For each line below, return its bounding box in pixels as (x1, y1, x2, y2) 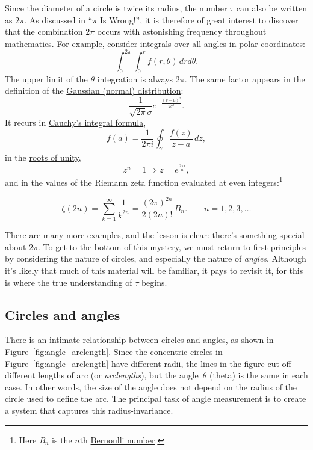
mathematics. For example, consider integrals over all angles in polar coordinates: (5, 37, 305, 49)
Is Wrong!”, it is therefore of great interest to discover (99, 13, 299, 26)
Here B (19, 433, 45, 446)
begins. (141, 276, 167, 288)
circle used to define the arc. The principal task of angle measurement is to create (5, 392, 306, 405)
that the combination (5, 25, 83, 38)
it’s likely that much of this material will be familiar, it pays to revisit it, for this (5, 264, 303, 277)
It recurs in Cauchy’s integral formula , (5, 116, 146, 129)
